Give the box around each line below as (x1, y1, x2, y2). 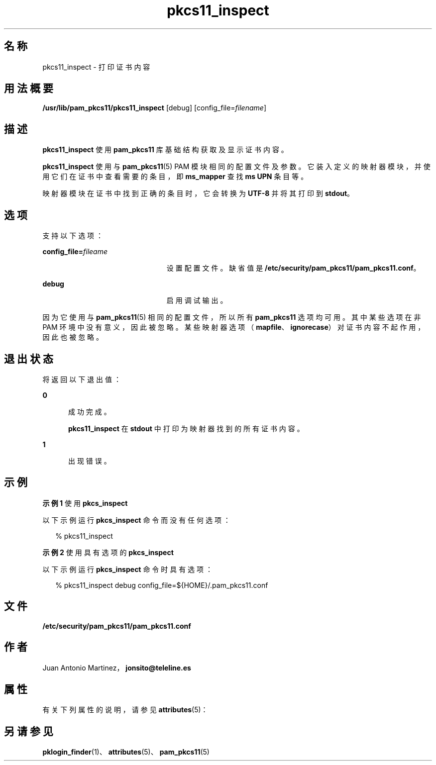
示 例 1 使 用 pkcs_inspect (42, 498, 128, 507)
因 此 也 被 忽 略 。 (42, 333, 104, 342)
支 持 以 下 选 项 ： (42, 231, 104, 240)
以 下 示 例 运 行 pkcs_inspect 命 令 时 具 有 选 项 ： (42, 565, 213, 574)
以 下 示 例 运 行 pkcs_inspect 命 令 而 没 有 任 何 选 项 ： (42, 515, 230, 524)
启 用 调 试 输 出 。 (166, 296, 227, 305)
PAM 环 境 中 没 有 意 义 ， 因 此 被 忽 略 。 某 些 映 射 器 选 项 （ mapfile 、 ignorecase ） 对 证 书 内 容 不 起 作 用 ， (42, 323, 425, 332)
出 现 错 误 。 (68, 456, 111, 465)
